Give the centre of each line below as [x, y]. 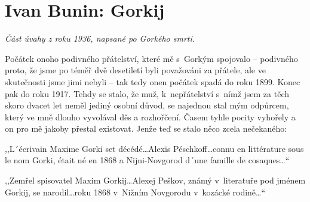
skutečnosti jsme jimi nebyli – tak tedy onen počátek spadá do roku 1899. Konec [153, 81]
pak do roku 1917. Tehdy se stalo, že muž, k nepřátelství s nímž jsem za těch [147, 93]
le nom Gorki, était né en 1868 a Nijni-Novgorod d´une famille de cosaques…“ [147, 160]
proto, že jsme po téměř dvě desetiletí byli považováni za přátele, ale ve [135, 70]
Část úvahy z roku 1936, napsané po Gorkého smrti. [100, 38]
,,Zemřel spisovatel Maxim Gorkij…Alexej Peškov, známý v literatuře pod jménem [155, 180]
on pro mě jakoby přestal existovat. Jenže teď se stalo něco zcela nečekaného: [146, 128]
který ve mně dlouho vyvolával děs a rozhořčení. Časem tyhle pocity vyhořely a [150, 116]
